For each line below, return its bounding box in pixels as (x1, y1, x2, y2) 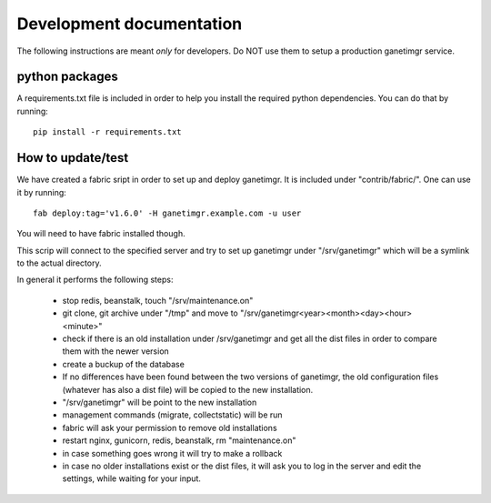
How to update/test (16, 150, 129, 166)
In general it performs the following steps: (16, 274, 174, 286)
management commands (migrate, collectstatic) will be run (62, 409, 283, 420)
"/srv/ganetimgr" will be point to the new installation (62, 397, 257, 407)
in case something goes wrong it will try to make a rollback (62, 448, 283, 458)
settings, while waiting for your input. (62, 473, 202, 484)
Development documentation (16, 14, 243, 34)
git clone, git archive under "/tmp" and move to (62, 307, 238, 318)
